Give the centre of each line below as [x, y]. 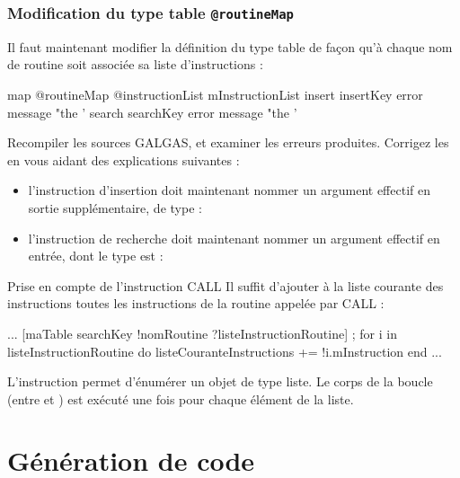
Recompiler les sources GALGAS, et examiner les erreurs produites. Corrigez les [228, 142]
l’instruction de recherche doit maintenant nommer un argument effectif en [234, 238]
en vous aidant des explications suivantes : [124, 159]
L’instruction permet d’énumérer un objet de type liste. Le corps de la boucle [220, 381]
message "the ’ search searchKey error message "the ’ [152, 112]
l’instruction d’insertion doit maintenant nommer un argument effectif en [229, 190]
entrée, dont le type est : [96, 256]
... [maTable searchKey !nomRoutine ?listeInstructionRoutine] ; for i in [202, 333]
